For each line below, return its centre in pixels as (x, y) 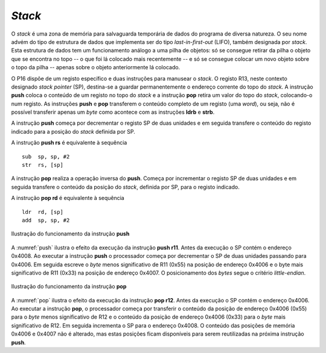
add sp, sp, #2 (46, 220)
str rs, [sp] (43, 165)
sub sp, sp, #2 (46, 156)
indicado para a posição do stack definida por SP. (73, 131)
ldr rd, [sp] (43, 212)
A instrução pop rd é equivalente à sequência (68, 198)
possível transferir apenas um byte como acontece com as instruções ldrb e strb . (113, 112)
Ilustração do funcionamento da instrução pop (69, 287)
